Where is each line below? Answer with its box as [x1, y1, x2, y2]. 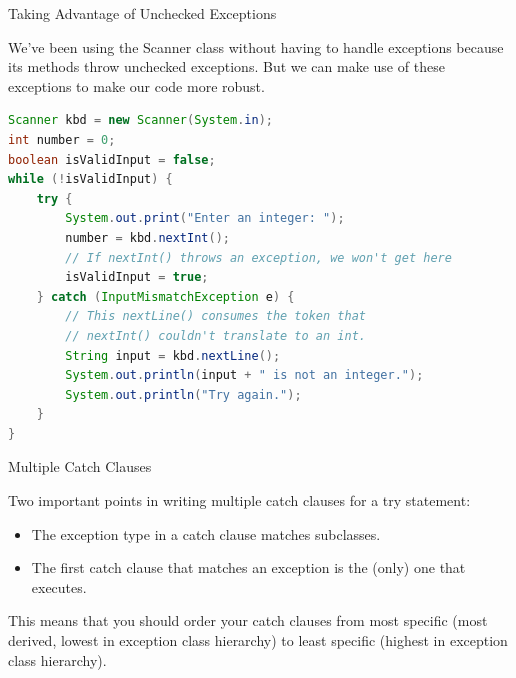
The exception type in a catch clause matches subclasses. [31, 523, 381, 544]
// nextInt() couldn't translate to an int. [65, 328, 366, 343]
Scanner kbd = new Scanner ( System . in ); [8, 113, 273, 128]
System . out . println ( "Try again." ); [65, 387, 302, 402]
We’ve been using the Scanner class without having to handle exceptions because [8, 36, 504, 57]
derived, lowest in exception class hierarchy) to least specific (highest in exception [8, 630, 508, 651]
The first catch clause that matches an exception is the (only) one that [31, 557, 466, 578]
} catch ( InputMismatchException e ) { [36, 289, 295, 304]
